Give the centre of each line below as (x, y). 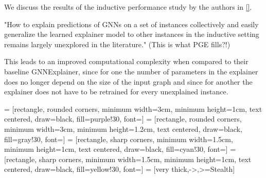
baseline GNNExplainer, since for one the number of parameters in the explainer (131, 71)
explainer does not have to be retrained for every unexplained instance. (116, 92)
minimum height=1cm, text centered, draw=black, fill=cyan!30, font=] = (120, 149)
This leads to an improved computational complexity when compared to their (126, 61)
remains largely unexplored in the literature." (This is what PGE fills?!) (117, 44)
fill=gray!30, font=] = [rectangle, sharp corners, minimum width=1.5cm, (119, 139)
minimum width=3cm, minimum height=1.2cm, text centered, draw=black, (123, 128)
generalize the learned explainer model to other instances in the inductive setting (132, 34)
